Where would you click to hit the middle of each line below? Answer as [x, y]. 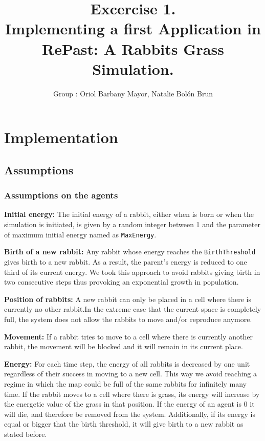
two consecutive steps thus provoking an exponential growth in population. [122, 282]
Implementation [61, 137]
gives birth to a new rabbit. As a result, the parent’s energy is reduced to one [126, 261]
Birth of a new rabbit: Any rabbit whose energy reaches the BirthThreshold [130, 252]
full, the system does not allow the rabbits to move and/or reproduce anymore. [128, 319]
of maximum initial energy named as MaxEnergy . [80, 234]
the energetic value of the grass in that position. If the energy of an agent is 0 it [129, 404]
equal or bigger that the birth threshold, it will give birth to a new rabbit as [124, 424]
